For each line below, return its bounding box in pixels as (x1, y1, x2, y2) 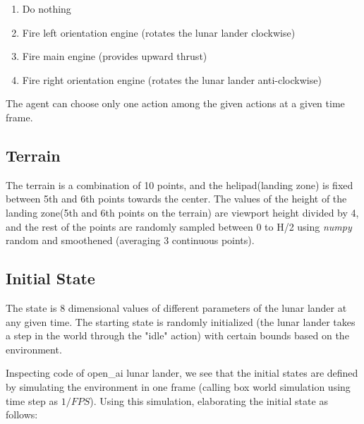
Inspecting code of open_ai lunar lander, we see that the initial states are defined (6, 365, 358, 380)
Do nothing (22, 1, 71, 16)
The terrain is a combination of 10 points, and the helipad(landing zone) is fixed (6, 177, 353, 192)
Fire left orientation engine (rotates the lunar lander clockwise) (22, 25, 296, 40)
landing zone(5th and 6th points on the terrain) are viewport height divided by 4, (6, 205, 359, 219)
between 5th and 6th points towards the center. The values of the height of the (6, 191, 347, 206)
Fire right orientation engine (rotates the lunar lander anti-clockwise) (22, 72, 322, 87)
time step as (6, 393, 59, 408)
